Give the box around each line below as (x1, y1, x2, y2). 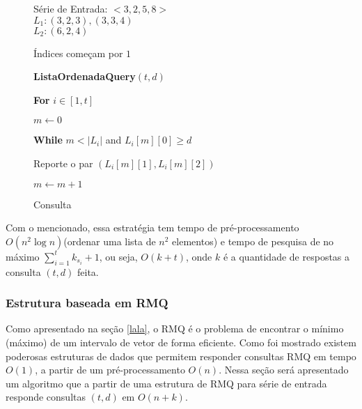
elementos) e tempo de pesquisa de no (172, 233, 334, 248)
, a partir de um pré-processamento (35, 362, 185, 377)
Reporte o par (33, 155, 93, 170)
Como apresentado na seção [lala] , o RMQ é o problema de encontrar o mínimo (6, 321, 344, 336)
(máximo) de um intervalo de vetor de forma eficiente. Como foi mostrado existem (6, 334, 356, 349)
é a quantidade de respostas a (223, 249, 350, 263)
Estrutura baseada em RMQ (6, 294, 168, 311)
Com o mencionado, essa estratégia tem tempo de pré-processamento (6, 220, 299, 235)
